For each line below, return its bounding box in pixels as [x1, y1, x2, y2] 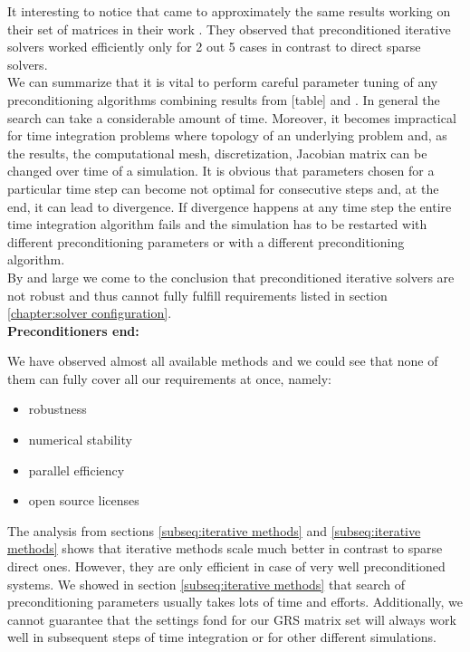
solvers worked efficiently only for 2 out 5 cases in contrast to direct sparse [7, 37, 421, 56]
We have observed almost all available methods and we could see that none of [7, 351, 438, 370]
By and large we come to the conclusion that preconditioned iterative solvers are [7, 267, 455, 286]
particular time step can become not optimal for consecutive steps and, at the [7, 178, 439, 197]
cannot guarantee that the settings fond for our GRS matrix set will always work [7, 609, 456, 628]
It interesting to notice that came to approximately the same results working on [7, 2, 451, 20]
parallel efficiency [28, 460, 125, 479]
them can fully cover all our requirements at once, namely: [7, 369, 331, 388]
